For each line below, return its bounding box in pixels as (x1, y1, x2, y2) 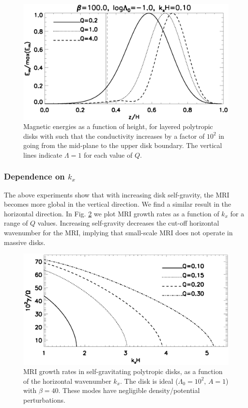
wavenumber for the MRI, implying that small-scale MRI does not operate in (4, 228, 233, 238)
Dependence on (4, 170, 65, 182)
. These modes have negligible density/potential (58, 385, 200, 395)
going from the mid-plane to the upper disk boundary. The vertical (23, 140, 222, 150)
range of (4, 218, 28, 228)
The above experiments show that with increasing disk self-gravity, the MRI (4, 189, 230, 199)
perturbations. (23, 394, 65, 405)
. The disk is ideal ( (120, 375, 178, 386)
